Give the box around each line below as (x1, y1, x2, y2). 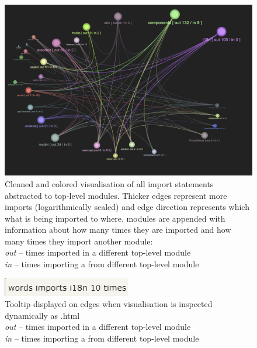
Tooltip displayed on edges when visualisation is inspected (5, 298, 213, 310)
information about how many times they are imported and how (5, 223, 231, 236)
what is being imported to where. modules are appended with (5, 212, 225, 224)
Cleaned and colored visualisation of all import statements (5, 177, 214, 189)
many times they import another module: (5, 235, 153, 247)
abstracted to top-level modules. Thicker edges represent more (5, 189, 227, 201)
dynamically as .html (5, 309, 80, 321)
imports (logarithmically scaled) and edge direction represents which (5, 201, 249, 213)
